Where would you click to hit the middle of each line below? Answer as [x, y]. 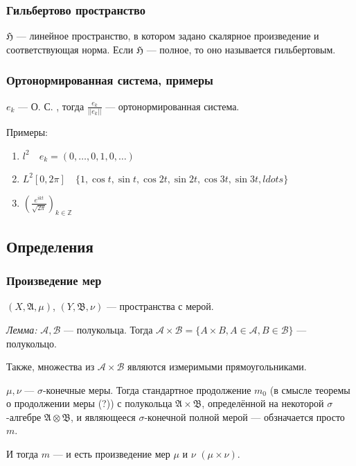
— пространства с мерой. [160, 306]
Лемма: [22, 329]
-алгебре [24, 416]
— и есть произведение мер [112, 454]
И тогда [23, 454]
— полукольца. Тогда [108, 329]
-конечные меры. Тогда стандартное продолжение [147, 389]
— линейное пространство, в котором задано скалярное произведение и [168, 36]
